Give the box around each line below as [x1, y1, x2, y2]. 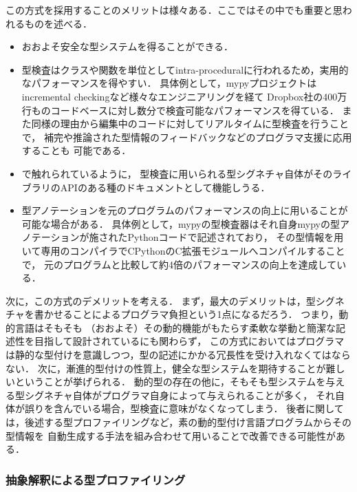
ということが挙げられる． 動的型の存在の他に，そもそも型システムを [14, 374, 326, 389]
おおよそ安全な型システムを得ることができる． [21, 39, 234, 54]
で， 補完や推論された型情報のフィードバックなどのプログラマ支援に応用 [21, 129, 352, 144]
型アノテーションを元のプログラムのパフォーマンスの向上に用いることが [21, 203, 348, 217]
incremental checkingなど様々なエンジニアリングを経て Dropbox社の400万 [21, 89, 347, 103]
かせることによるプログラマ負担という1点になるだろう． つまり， [43, 307, 339, 321]
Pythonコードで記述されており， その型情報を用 [127, 230, 344, 244]
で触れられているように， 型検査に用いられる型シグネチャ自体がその [21, 166, 333, 180]
